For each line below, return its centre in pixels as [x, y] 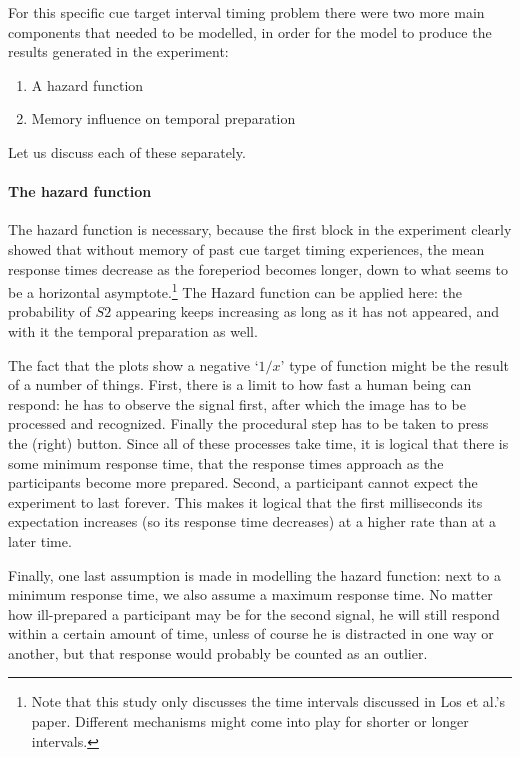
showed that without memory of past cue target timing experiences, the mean [246, 248]
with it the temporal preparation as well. [133, 330]
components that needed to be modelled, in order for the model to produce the [250, 31]
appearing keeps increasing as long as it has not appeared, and [307, 311]
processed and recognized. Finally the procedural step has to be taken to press [248, 423]
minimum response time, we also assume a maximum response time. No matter [250, 594]
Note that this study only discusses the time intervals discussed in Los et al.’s [268, 701]
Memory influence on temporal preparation [163, 118]
